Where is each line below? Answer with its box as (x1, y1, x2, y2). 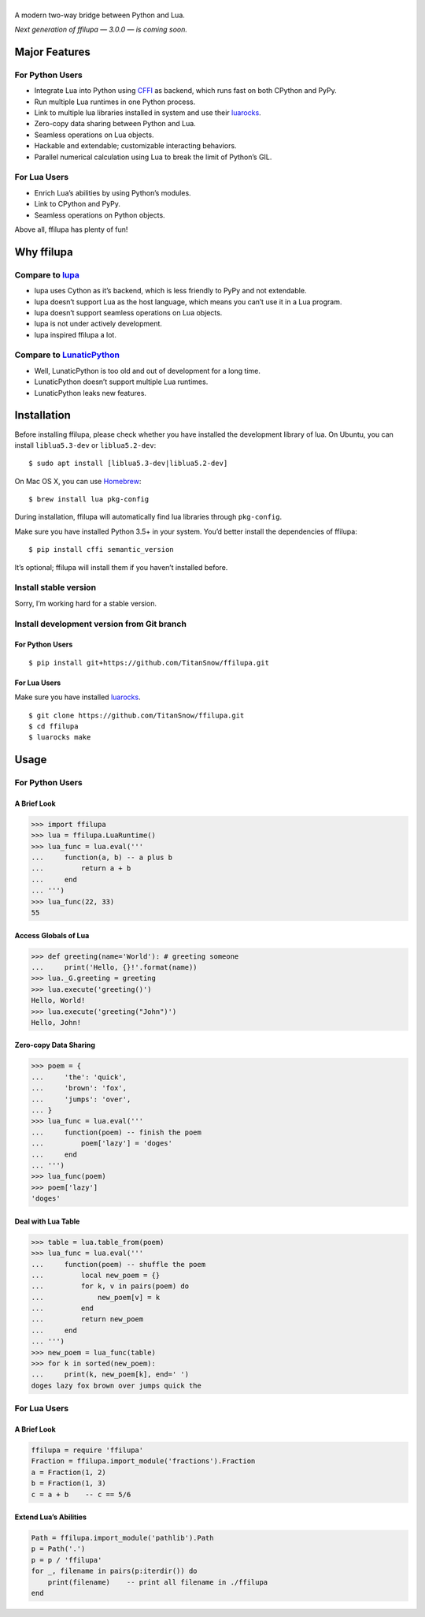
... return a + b (31, 864, 131, 873)
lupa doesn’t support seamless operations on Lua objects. (34, 307, 223, 317)
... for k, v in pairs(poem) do (31, 1282, 189, 1291)
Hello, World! (31, 996, 86, 1005)
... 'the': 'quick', (31, 1072, 128, 1082)
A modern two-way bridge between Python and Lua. (14, 10, 185, 20)
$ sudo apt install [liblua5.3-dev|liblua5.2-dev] (28, 459, 228, 468)
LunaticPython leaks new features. (34, 388, 147, 397)
